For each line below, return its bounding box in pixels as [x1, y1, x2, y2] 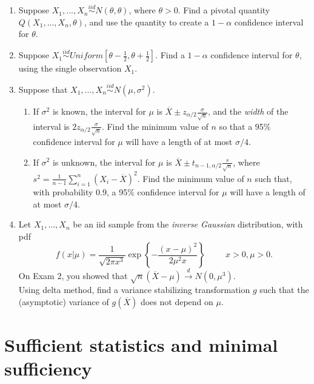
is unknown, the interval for [52, 155, 156, 168]
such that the [259, 283, 309, 295]
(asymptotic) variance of [18, 295, 109, 308]
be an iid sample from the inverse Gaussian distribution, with [73, 218, 303, 231]
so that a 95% [219, 120, 271, 132]
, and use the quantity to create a [84, 15, 209, 28]
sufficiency [4, 355, 92, 380]
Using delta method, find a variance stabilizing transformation [18, 283, 250, 295]
